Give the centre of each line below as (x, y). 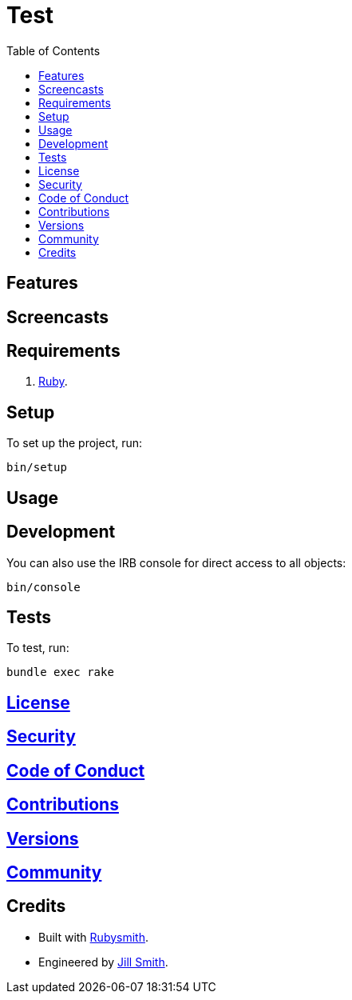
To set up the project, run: (75, 443)
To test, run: (38, 648)
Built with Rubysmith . (93, 937)
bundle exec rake (60, 672)
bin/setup (37, 468)
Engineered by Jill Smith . (103, 962)
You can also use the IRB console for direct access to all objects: (176, 562)
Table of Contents (53, 50)
